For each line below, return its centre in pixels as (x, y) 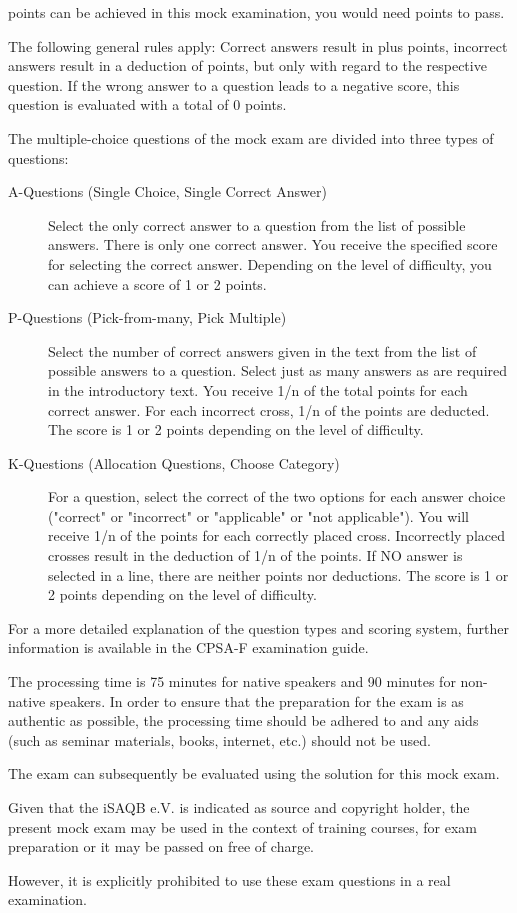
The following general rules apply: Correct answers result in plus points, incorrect (258, 45)
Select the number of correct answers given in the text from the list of (262, 350)
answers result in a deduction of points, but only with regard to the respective (247, 65)
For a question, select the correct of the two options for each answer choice (277, 496)
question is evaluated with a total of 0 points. (147, 104)
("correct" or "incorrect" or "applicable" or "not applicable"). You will (258, 515)
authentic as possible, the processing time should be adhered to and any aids (243, 720)
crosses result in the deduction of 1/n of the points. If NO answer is (255, 555)
